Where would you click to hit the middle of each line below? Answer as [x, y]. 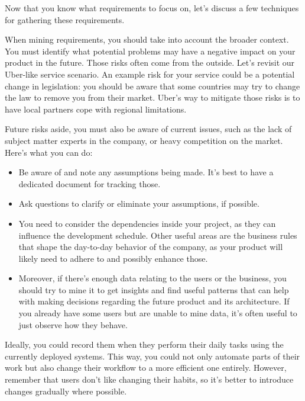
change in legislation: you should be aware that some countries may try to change [152, 86]
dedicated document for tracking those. [90, 183]
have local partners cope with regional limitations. [96, 109]
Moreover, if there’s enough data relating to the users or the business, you [152, 278]
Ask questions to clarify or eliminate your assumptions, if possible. [139, 203]
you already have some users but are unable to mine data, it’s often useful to [158, 313]
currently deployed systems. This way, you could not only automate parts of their [152, 356]
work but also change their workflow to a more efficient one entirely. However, [146, 368]
